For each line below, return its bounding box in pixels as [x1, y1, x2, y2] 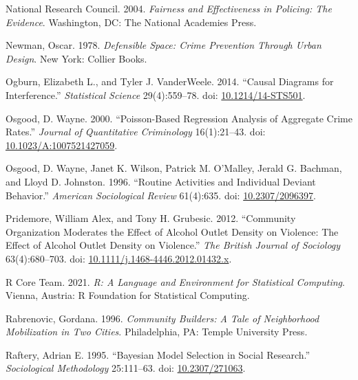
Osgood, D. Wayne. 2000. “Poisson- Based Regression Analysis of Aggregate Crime [6, 111, 352, 125]
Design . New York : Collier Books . [6, 51, 147, 65]
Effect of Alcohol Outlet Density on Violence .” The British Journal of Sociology [6, 238, 341, 252]
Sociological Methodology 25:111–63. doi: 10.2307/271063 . [6, 361, 246, 375]
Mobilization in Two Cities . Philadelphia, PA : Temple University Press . [6, 324, 308, 339]
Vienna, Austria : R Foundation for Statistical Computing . [6, 288, 250, 302]
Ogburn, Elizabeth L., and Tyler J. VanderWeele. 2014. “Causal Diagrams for [6, 74, 334, 89]
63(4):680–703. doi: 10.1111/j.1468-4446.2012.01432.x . [6, 251, 232, 265]
